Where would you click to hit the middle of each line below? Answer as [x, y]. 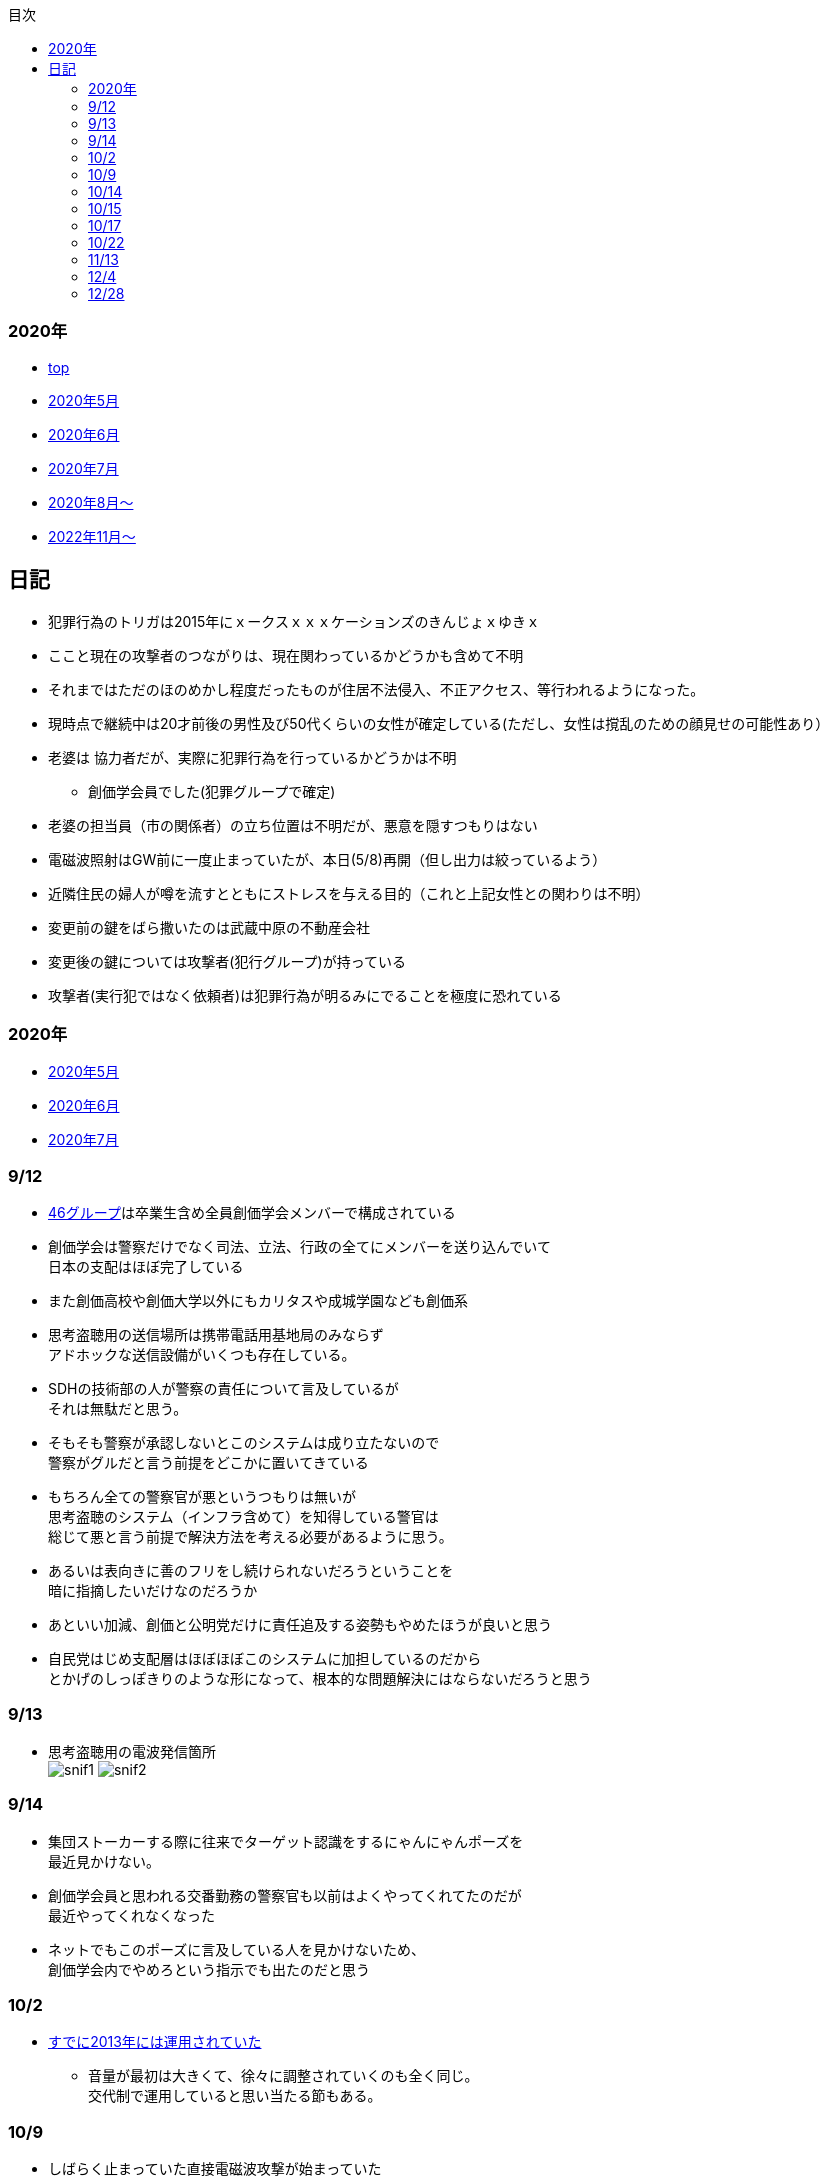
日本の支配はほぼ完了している [146, 1267]
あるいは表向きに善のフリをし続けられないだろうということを [251, 1571]
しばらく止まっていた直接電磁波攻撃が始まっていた [215, 2169]
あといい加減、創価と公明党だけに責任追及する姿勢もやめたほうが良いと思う [300, 1625]
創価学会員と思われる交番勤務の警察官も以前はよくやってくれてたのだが [285, 1895]
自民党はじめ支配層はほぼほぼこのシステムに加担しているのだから [265, 1659]
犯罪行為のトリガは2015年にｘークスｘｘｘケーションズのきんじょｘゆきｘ [294, 621]
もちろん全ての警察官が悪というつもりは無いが [202, 1497]
